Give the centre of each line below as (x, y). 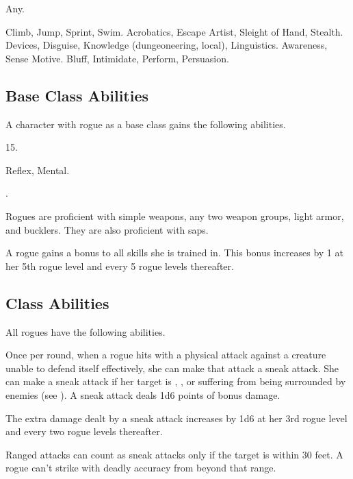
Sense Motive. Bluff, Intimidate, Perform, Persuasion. (117, 58)
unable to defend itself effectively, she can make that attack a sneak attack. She (172, 368)
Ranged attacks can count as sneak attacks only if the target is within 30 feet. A (174, 454)
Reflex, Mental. (38, 170)
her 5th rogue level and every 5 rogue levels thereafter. (120, 266)
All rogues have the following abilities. (86, 331)
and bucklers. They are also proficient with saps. (107, 229)
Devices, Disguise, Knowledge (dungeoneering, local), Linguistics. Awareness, (167, 45)
